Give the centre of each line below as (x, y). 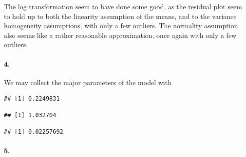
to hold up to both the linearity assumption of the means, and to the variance (120, 16)
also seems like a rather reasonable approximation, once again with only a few (120, 35)
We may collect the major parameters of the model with (88, 82)
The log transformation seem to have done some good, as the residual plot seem (123, 6)
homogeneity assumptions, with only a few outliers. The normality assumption (121, 26)
